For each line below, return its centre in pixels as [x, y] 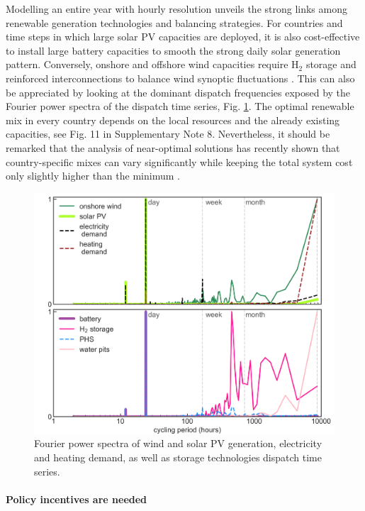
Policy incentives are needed [77, 499]
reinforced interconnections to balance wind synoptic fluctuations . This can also [180, 78]
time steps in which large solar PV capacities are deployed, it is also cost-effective [183, 37]
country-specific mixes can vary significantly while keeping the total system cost [179, 161]
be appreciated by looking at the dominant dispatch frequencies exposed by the [178, 92]
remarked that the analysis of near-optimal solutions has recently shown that [173, 147]
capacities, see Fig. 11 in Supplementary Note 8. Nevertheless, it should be [168, 134]
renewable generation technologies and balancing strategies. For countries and [174, 22]
